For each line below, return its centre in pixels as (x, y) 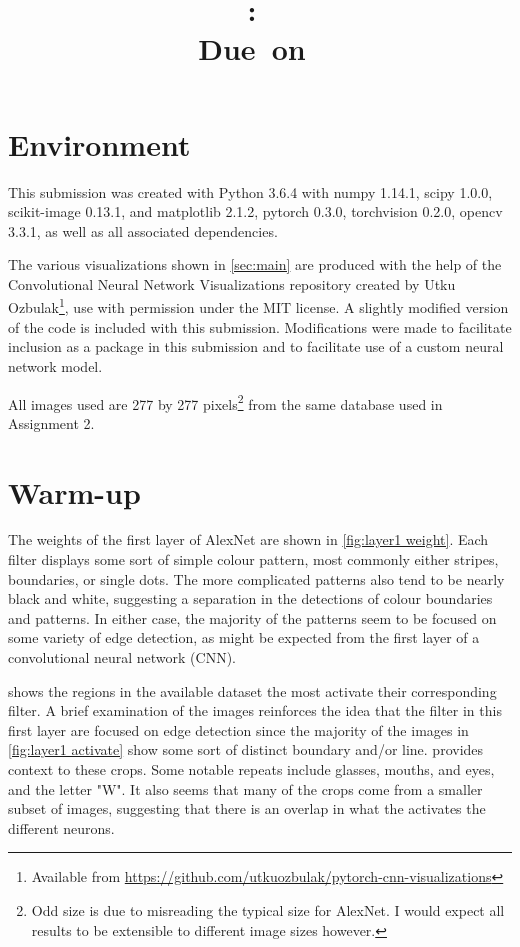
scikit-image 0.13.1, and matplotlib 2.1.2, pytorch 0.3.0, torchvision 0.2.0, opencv (255, 211)
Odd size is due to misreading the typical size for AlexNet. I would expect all (268, 909)
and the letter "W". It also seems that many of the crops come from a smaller (245, 788)
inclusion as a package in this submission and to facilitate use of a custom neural (256, 346)
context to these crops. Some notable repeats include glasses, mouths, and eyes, (251, 769)
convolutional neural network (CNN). (122, 657)
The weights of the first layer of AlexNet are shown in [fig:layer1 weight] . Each (248, 539)
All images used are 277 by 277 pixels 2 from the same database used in (225, 402)
